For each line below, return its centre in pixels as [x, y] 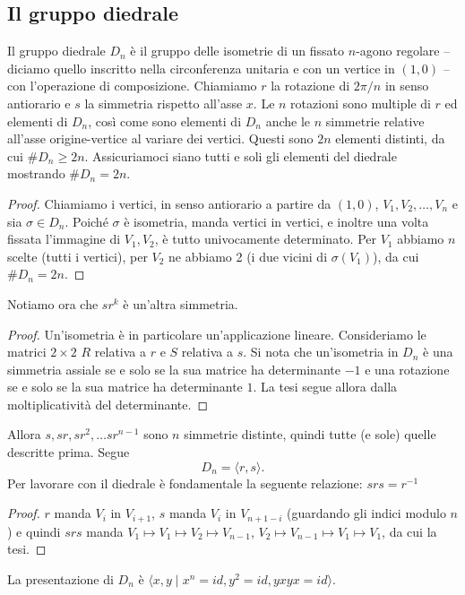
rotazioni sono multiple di [361, 103]
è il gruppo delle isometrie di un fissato [237, 51]
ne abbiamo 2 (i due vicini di [248, 256]
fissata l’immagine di [64, 239]
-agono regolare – [403, 51]
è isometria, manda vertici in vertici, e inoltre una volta [276, 221]
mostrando [36, 173]
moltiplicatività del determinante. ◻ [108, 404]
